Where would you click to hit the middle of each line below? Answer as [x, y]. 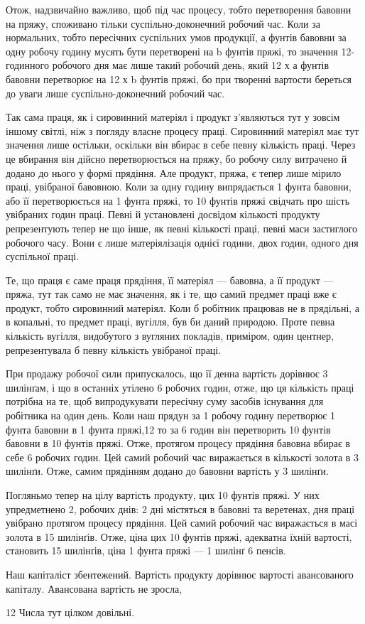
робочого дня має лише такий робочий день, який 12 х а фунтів [191, 65]
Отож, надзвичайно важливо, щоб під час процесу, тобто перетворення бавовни [179, 9]
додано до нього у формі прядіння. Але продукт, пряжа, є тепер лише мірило [174, 172]
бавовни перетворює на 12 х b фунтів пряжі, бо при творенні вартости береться [179, 79]
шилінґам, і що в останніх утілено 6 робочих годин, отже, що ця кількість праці [180, 387]
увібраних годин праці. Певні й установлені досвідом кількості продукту [163, 214]
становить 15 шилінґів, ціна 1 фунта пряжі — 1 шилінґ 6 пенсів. [146, 550]
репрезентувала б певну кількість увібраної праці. [114, 349]
